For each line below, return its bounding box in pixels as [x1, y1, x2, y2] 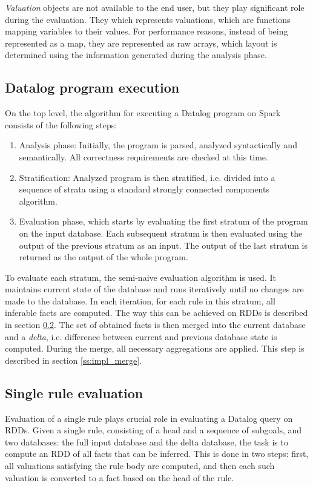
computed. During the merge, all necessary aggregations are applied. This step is [5, 342, 305, 355]
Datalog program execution [5, 78, 180, 97]
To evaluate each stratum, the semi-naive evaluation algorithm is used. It [5, 271, 276, 283]
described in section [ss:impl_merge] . [5, 353, 142, 366]
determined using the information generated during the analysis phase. [5, 48, 267, 61]
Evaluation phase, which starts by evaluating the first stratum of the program [19, 215, 308, 228]
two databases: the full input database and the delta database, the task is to [5, 435, 288, 448]
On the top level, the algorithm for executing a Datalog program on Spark [5, 107, 281, 119]
